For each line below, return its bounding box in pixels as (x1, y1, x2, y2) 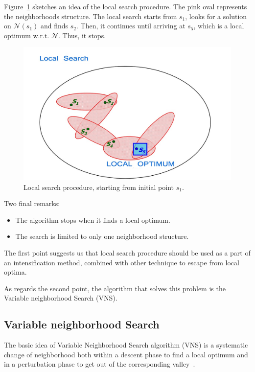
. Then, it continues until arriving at (76, 21, 185, 31)
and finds (40, 21, 69, 31)
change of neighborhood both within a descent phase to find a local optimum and (4, 349, 248, 359)
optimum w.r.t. (4, 30, 49, 40)
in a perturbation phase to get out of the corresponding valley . (4, 359, 195, 369)
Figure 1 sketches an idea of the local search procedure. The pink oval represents (4, 1, 247, 11)
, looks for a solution (185, 11, 247, 21)
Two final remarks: (4, 198, 60, 209)
